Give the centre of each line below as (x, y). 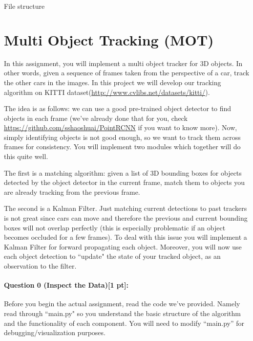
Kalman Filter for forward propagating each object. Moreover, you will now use (123, 246)
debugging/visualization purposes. (55, 332)
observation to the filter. (40, 266)
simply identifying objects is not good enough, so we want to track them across (122, 137)
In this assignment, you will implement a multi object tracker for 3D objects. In (123, 63)
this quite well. (26, 156)
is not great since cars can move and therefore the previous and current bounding (126, 218)
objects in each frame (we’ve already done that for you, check (96, 118)
